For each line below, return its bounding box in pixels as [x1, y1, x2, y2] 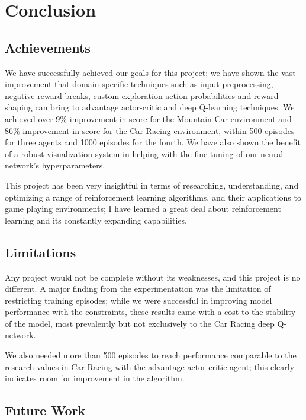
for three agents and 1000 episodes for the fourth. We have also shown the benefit [5, 136, 301, 148]
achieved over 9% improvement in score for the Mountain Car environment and [5, 112, 292, 125]
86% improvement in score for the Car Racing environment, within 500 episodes [5, 124, 295, 136]
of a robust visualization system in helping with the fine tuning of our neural [5, 147, 284, 160]
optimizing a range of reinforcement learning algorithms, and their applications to [5, 190, 301, 203]
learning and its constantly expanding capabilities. [5, 214, 187, 226]
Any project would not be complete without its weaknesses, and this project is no [5, 271, 301, 283]
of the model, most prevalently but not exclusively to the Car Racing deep [5, 317, 275, 329]
